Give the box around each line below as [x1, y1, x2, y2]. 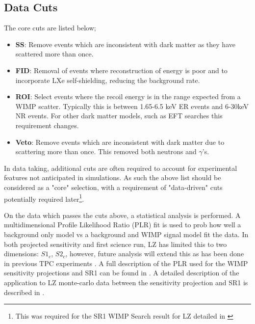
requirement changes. [15, 120, 79, 130]
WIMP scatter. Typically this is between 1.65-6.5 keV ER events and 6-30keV [15, 101, 249, 111]
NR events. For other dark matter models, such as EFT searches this [15, 110, 223, 121]
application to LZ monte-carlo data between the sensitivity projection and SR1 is [4, 277, 248, 287]
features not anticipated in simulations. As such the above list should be [4, 172, 221, 183]
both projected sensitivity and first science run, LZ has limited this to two [4, 239, 227, 249]
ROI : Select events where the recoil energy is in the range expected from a [15, 91, 241, 102]
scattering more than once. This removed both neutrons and [15, 146, 197, 157]
